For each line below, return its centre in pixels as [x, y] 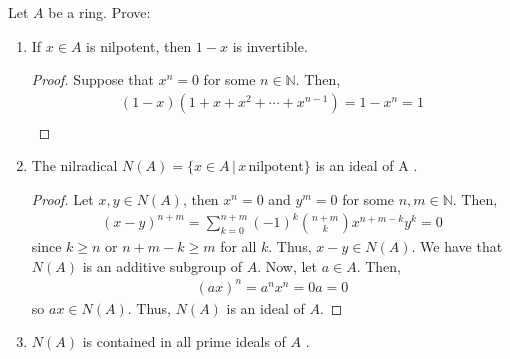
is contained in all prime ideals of [184, 341]
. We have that [457, 246]
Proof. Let [62, 199]
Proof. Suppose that [92, 79]
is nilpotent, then [139, 45]
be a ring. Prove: [99, 12]
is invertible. [270, 45]
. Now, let [287, 265]
